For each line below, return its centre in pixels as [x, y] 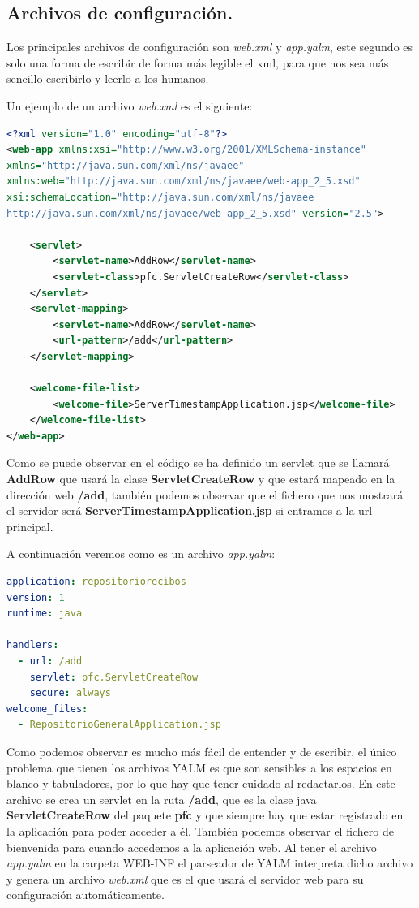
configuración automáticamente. [86, 895]
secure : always [70, 693]
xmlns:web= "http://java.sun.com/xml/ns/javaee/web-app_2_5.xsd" [184, 182]
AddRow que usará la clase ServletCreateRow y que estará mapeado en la [201, 479]
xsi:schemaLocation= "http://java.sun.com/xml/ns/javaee [160, 197]
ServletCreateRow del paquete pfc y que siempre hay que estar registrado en [205, 815]
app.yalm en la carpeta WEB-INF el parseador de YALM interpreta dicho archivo [210, 863]
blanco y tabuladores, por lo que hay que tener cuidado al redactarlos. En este [201, 783]
